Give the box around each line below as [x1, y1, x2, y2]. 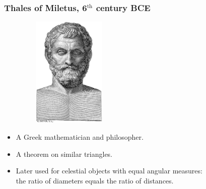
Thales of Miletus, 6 [4, 1, 87, 14]
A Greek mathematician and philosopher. [16, 132, 144, 142]
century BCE [96, 1, 151, 14]
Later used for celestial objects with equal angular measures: [16, 165, 202, 176]
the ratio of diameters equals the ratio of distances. [16, 175, 174, 185]
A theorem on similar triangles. [16, 148, 113, 159]
